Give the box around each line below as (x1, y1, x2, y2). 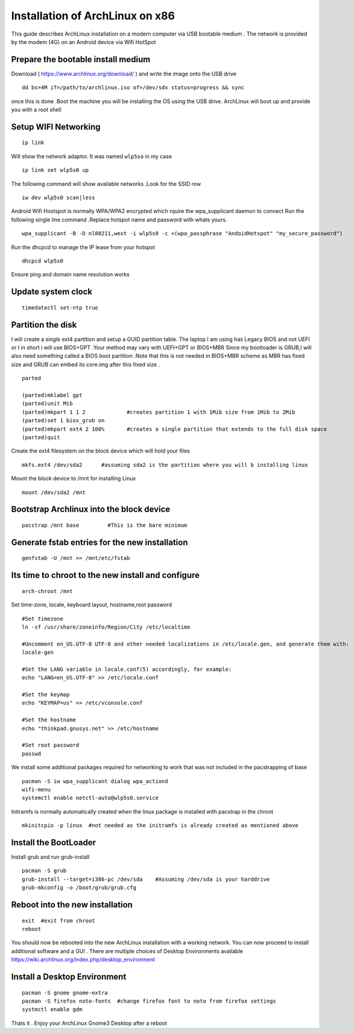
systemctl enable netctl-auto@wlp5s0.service (22, 795, 159, 802)
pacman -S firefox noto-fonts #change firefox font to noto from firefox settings (22, 997, 277, 1004)
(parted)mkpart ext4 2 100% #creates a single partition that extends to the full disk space (22, 425, 327, 433)
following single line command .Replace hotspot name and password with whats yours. (11, 216, 227, 223)
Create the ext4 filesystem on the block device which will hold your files (11, 447, 190, 455)
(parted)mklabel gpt (22, 392, 83, 398)
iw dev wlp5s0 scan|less (22, 194, 95, 201)
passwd (22, 750, 42, 757)
